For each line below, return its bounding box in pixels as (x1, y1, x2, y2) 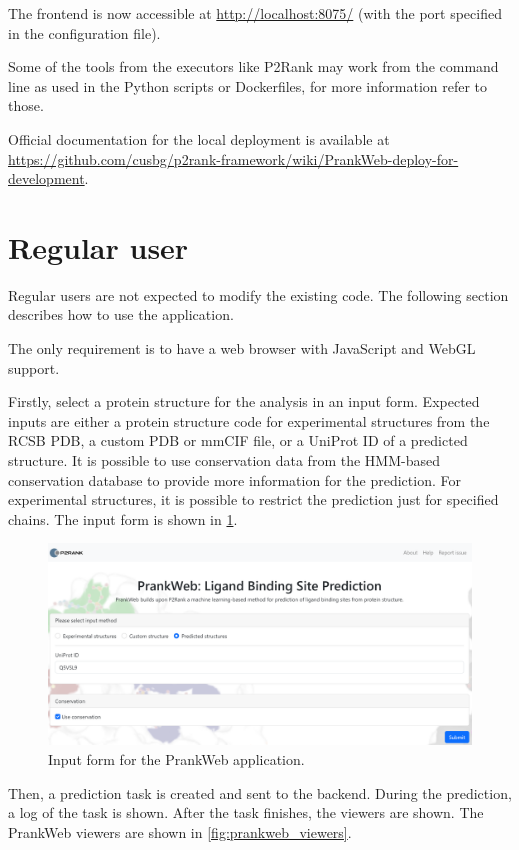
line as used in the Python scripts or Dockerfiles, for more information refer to (8, 75, 488, 96)
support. (8, 357, 60, 378)
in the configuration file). (8, 22, 161, 43)
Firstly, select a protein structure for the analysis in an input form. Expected (8, 391, 480, 412)
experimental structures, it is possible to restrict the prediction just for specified (8, 489, 499, 510)
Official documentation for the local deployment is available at (8, 128, 390, 149)
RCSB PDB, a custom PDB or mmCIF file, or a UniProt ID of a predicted (8, 430, 468, 451)
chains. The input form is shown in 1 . (8, 508, 238, 529)
